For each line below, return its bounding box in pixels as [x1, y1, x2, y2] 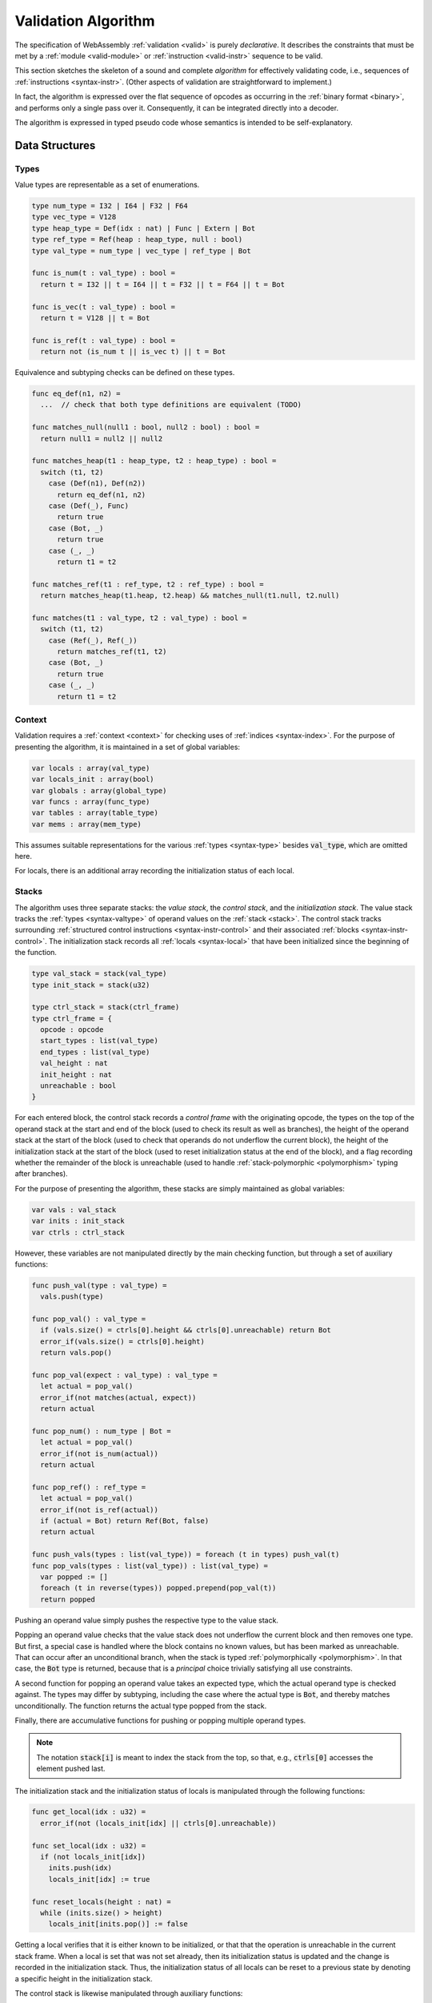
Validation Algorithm [14, 12, 155, 30]
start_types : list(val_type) [40, 1036, 159, 1046]
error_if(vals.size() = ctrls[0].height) [40, 1336, 206, 1346]
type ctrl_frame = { [31, 1014, 112, 1023]
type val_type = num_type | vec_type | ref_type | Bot [31, 246, 251, 256]
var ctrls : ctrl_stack [31, 1227, 126, 1237]
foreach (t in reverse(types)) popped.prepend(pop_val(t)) [40, 1583, 277, 1593]
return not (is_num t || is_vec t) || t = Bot [40, 347, 226, 357]
